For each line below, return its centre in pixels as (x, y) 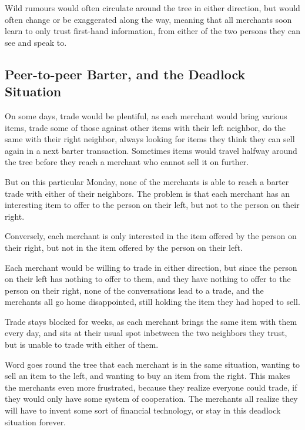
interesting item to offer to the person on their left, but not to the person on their (152, 205)
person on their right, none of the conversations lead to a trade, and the (134, 290)
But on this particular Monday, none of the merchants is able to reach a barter (147, 181)
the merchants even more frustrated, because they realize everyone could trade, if (151, 387)
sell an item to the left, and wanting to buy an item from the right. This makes (148, 376)
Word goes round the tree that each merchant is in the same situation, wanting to (152, 364)
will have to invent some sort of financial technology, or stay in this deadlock (143, 410)
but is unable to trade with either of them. (82, 345)
